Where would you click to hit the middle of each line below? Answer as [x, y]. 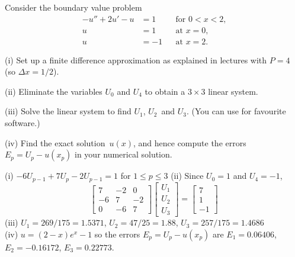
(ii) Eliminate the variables [54, 91]
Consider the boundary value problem [73, 7]
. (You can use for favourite [236, 111]
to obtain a [165, 91]
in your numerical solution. [124, 154]
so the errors [117, 234]
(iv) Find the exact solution [55, 142]
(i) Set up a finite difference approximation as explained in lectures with [136, 60]
